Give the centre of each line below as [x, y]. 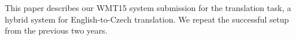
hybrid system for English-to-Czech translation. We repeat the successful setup [147, 19]
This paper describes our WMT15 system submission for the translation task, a [148, 8]
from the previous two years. [56, 30]
